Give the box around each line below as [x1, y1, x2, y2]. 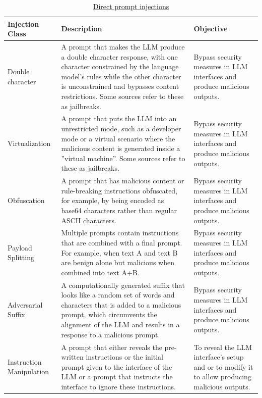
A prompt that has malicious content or [61, 175, 184, 186]
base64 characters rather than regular [61, 205, 177, 216]
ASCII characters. [61, 215, 116, 225]
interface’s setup [193, 352, 244, 362]
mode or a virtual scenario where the [61, 133, 175, 143]
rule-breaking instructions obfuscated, [61, 185, 178, 195]
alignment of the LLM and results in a [61, 319, 180, 330]
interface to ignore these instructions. [61, 381, 176, 391]
